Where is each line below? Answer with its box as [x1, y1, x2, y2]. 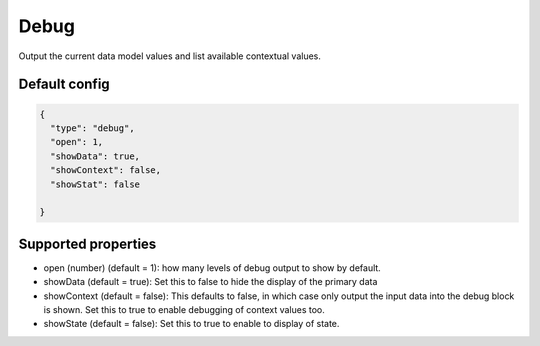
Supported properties [18, 235, 157, 252]
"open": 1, [50, 136, 104, 148]
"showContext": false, [50, 165, 162, 176]
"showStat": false [50, 178, 140, 190]
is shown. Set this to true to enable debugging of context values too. [43, 303, 325, 315]
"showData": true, [50, 150, 140, 162]
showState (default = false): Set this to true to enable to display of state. [43, 318, 340, 330]
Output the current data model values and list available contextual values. [18, 50, 322, 62]
